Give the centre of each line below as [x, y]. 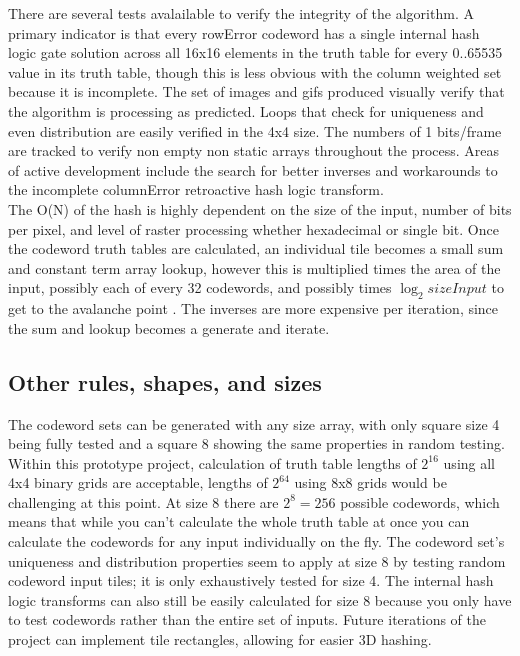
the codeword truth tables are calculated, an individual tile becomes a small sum [256, 248]
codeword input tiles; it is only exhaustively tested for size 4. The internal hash [251, 580]
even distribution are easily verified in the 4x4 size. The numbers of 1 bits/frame [255, 130]
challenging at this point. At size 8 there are [143, 501]
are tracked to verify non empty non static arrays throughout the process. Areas [254, 150]
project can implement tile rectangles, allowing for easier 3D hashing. [220, 639]
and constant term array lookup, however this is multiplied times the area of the [254, 267]
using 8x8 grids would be [370, 482]
